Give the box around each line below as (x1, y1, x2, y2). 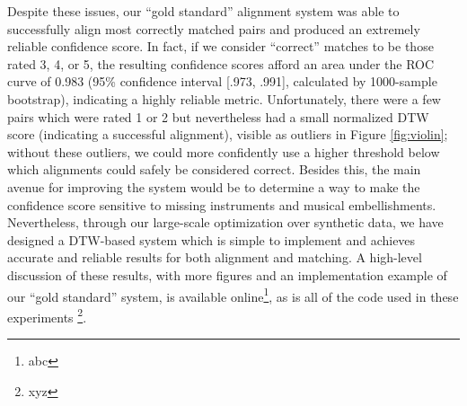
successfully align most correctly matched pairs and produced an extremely (7, 19, 420, 38)
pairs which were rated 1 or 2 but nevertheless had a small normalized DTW (7, 107, 429, 126)
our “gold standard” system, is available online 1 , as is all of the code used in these (7, 284, 459, 305)
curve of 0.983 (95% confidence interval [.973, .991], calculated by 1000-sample (7, 72, 437, 91)
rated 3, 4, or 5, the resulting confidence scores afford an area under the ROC (7, 54, 435, 73)
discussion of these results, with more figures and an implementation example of (7, 265, 447, 284)
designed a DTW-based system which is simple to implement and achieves (7, 230, 416, 249)
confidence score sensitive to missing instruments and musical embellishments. (7, 195, 436, 214)
